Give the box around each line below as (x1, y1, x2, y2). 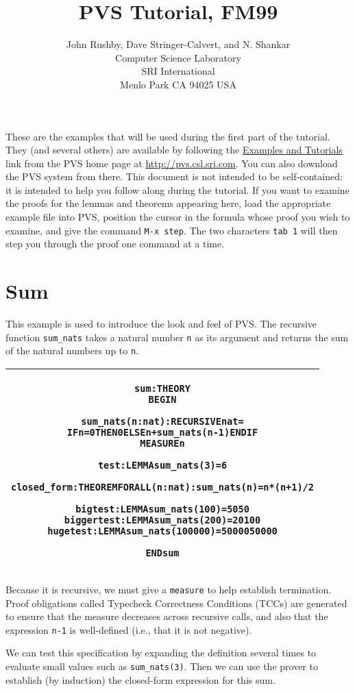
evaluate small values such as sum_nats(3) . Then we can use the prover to (5, 659, 318, 674)
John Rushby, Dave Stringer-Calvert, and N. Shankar (66, 37, 291, 51)
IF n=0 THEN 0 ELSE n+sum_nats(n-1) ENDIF (66, 426, 258, 438)
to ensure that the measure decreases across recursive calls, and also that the (5, 609, 328, 623)
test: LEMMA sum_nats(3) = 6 (97, 459, 228, 471)
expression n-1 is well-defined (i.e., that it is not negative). (5, 622, 252, 637)
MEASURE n (140, 437, 185, 449)
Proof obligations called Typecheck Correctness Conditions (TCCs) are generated (5, 595, 347, 610)
